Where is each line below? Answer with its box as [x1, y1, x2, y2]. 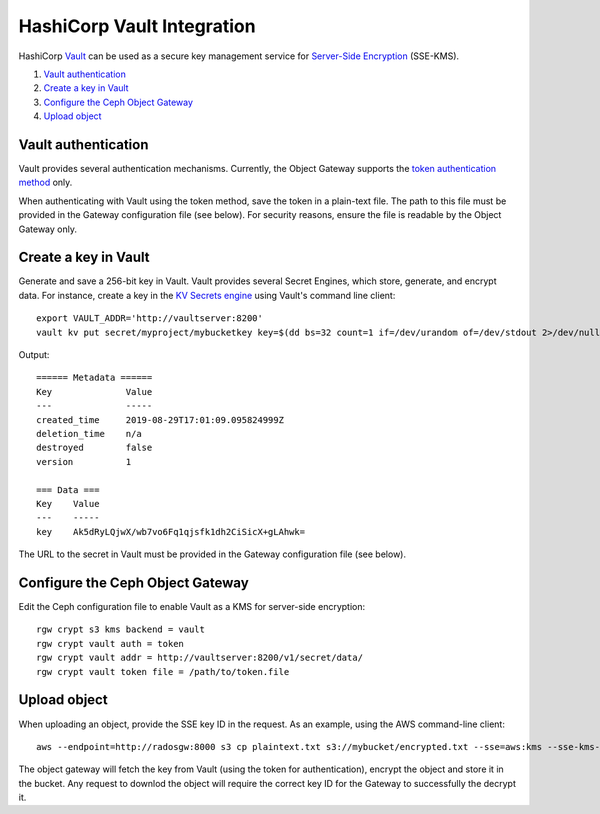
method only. [18, 176, 73, 189]
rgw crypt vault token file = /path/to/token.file [36, 666, 290, 677]
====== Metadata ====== [36, 372, 153, 384]
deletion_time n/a [36, 428, 142, 439]
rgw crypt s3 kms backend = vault [36, 624, 205, 635]
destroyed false [36, 442, 153, 454]
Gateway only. [18, 223, 77, 235]
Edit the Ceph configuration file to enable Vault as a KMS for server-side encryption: [18, 601, 366, 613]
